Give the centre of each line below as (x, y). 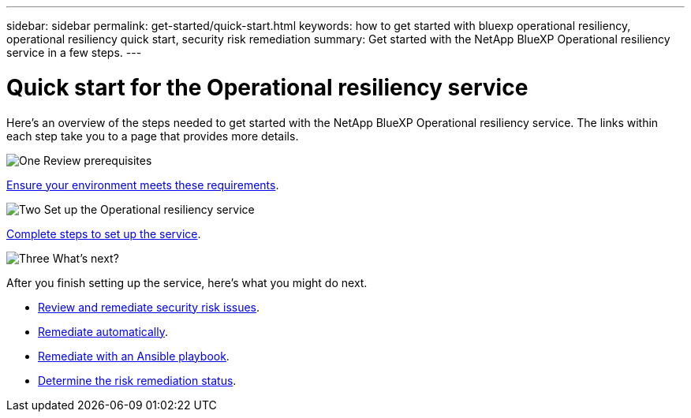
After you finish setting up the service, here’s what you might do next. (187, 282)
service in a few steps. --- (74, 52)
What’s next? (86, 258)
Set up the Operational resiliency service (149, 209)
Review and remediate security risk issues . (149, 307)
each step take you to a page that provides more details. (153, 136)
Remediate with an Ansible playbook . (134, 356)
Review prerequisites (98, 160)
